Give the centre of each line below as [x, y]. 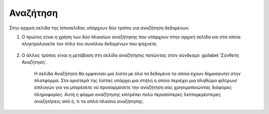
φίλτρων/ [228, 80]
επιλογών [44, 88]
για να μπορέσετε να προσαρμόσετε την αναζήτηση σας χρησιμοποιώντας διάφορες [144, 88]
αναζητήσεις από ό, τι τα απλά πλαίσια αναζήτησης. [89, 102]
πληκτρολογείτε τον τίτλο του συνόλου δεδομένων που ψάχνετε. [90, 44]
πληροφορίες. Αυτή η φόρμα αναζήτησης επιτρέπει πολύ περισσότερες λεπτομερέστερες [128, 94]
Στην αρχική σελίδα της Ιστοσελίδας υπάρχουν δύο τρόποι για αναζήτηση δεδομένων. [99, 28]
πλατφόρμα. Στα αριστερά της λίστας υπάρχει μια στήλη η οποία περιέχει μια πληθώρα [126, 80]
